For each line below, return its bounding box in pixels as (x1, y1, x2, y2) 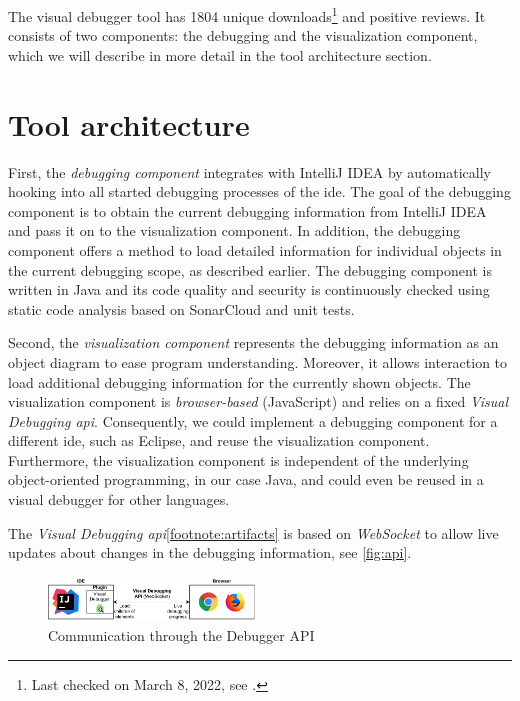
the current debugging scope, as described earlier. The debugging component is (8, 259, 492, 280)
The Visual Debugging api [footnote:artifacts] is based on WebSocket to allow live (8, 522, 499, 543)
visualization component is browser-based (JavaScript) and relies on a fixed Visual (8, 391, 509, 412)
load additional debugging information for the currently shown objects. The (8, 371, 471, 392)
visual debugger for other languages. (8, 489, 230, 510)
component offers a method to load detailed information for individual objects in (8, 239, 502, 260)
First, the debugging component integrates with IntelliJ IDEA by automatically (8, 161, 491, 182)
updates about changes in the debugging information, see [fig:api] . (8, 542, 412, 563)
